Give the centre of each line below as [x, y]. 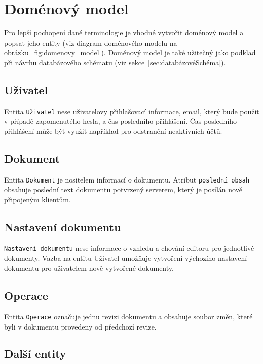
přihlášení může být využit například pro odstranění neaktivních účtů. [113, 131]
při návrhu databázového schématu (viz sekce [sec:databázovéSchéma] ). [115, 62]
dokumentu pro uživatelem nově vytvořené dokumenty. [89, 268]
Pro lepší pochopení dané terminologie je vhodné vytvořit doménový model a [124, 33]
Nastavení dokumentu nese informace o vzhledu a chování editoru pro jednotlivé [129, 248]
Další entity [35, 354]
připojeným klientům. [37, 199]
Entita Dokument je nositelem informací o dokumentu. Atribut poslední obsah [127, 179]
